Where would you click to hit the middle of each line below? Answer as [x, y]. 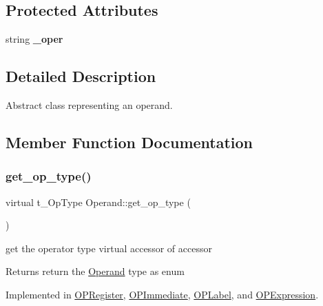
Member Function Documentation [129, 142]
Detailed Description [81, 76]
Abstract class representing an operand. [89, 105]
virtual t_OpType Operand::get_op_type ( [98, 202]
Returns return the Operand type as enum [95, 271]
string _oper [34, 39]
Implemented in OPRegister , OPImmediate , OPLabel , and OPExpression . [162, 294]
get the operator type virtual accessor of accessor [109, 248]
